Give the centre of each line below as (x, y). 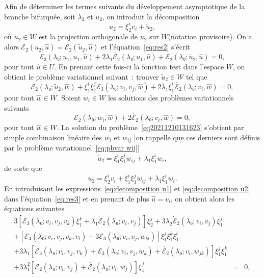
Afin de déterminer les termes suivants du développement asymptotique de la (125, 6)
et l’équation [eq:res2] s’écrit (146, 47)
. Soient (69, 97)
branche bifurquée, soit (40, 16)
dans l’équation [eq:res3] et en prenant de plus (77, 198)
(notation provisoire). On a (210, 36)
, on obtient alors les (202, 198)
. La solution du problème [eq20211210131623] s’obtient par (150, 127)
